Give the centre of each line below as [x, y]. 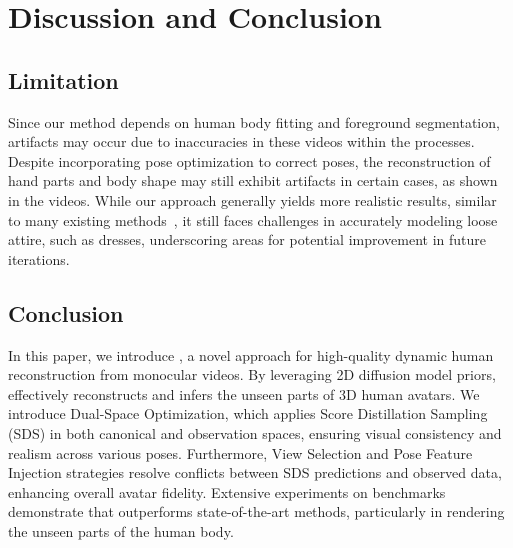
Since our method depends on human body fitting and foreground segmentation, [254, 121]
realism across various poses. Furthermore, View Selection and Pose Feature [240, 452]
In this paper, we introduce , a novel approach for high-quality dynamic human [251, 354]
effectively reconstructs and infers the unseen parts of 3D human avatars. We [244, 393]
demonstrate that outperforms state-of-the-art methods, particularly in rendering [256, 511]
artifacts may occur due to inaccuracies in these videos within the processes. [241, 141]
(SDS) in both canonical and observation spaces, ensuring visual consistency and [255, 432]
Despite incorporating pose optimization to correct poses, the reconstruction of [249, 160]
